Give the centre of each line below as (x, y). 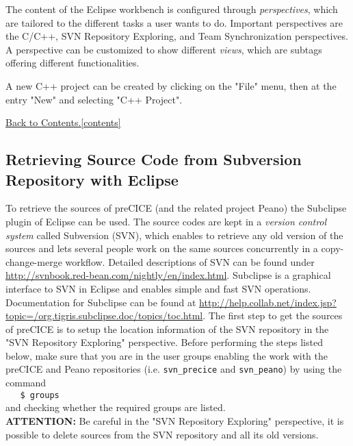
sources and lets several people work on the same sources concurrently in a (162, 248)
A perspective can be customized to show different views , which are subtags (164, 49)
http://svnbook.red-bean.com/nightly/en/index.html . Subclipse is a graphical (168, 275)
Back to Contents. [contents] (63, 122)
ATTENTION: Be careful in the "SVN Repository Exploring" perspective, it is (175, 420)
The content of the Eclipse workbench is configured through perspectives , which (172, 9)
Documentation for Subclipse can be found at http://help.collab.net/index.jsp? (171, 302)
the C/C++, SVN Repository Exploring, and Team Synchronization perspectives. (177, 36)
